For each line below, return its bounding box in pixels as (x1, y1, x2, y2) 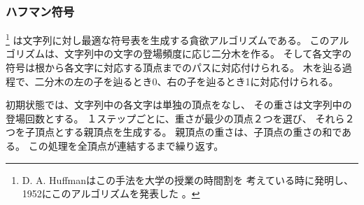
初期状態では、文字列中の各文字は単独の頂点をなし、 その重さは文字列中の (6, 97, 352, 112)
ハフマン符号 (6, 2, 75, 20)
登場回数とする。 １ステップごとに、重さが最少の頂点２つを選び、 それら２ (6, 111, 355, 125)
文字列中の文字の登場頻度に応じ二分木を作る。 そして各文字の (64, 46, 352, 61)
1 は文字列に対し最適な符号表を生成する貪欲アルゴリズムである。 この (6, 31, 330, 47)
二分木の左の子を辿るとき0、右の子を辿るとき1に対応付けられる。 (34, 73, 339, 88)
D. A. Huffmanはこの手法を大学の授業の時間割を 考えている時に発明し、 (22, 172, 353, 187)
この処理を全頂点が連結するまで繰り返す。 (28, 139, 224, 153)
